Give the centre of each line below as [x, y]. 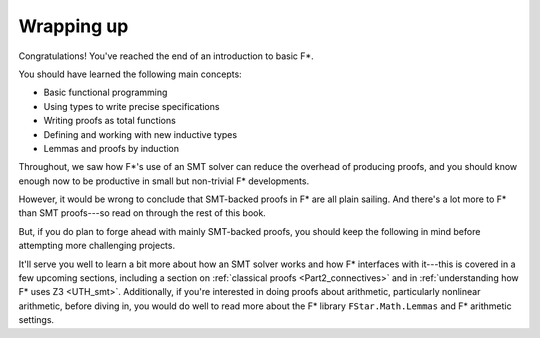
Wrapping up [73, 26]
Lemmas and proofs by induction [111, 148]
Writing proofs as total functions [110, 121]
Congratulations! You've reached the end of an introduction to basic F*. [166, 56]
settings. [36, 320]
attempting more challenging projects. [96, 246]
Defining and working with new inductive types [140, 134]
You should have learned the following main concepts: [130, 74]
